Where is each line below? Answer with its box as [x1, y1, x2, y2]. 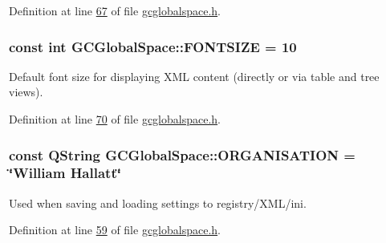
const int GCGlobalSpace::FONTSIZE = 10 [9, 36, 297, 56]
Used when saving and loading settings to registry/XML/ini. [9, 194, 307, 211]
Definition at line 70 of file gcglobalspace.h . [9, 111, 221, 127]
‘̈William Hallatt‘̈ [9, 163, 121, 183]
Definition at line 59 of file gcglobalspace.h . [9, 221, 221, 238]
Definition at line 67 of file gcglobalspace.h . [9, 2, 221, 18]
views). [9, 83, 43, 100]
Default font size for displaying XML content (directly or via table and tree [9, 67, 380, 84]
